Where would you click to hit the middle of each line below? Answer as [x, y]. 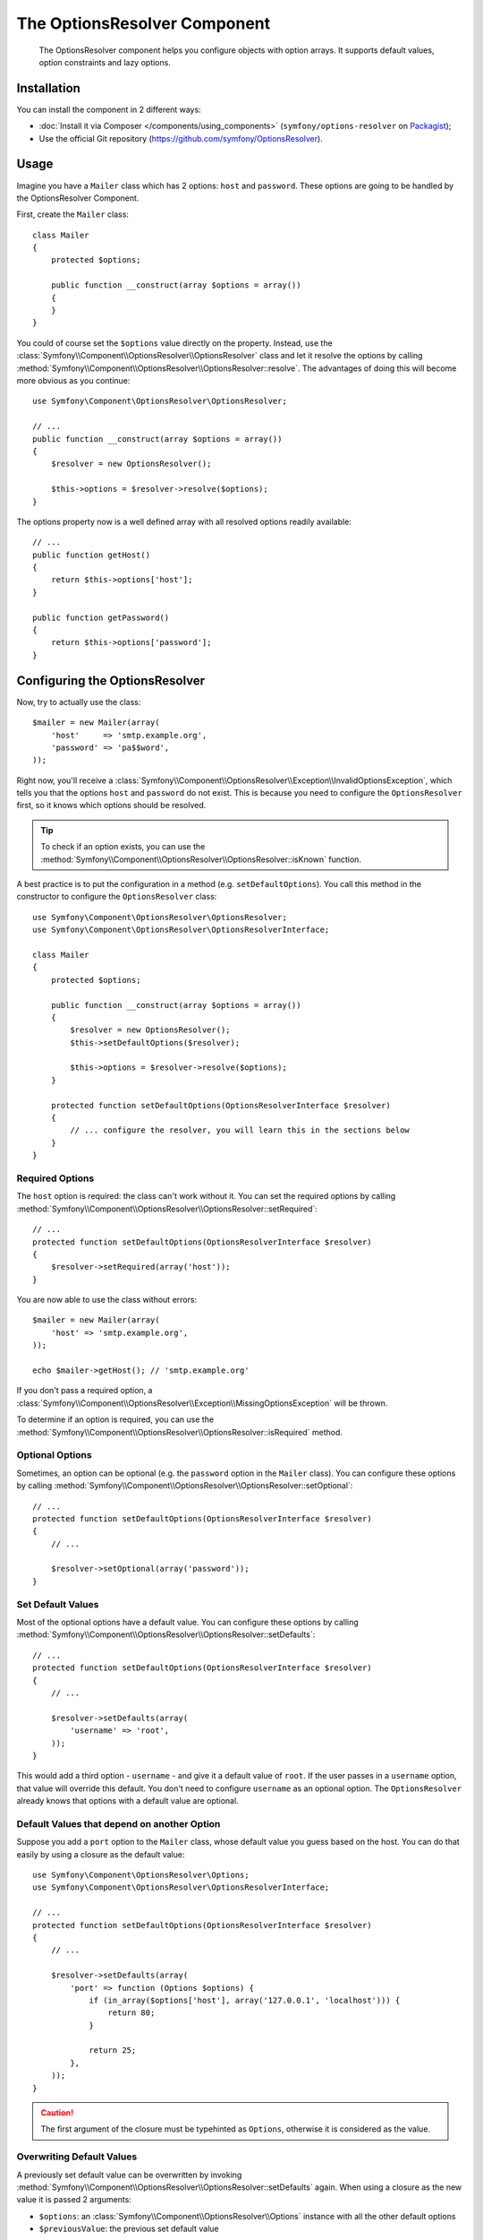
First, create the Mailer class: [73, 214]
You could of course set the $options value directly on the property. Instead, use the [174, 343]
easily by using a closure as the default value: [101, 1854]
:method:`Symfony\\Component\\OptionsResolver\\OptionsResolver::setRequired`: [167, 1209]
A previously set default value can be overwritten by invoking [129, 2175]
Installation [48, 88]
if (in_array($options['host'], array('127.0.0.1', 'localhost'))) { [245, 2000]
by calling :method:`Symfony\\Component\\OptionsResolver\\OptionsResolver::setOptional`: [185, 1486]
